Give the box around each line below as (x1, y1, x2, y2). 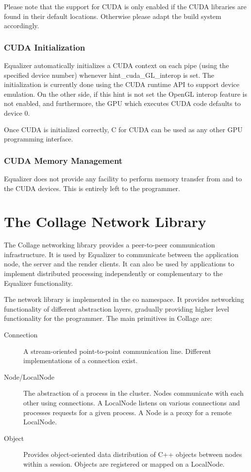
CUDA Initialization (4, 41, 85, 53)
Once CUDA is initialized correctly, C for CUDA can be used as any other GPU (4, 124, 243, 134)
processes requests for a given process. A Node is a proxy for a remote (23, 407, 232, 417)
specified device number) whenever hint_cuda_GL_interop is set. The (4, 70, 215, 80)
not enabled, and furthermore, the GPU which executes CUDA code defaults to (4, 98, 241, 108)
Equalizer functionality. (4, 278, 73, 288)
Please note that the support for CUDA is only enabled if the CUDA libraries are (4, 1, 247, 11)
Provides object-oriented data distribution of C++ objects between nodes (23, 449, 242, 459)
